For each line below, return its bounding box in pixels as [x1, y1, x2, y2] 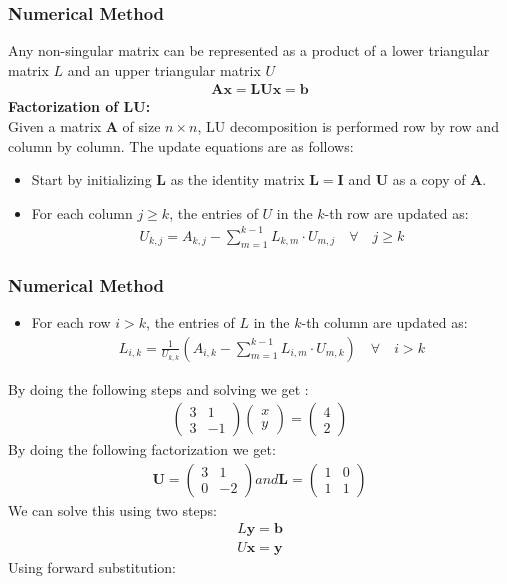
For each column [31, 202, 133, 223]
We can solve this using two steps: [8, 499, 217, 520]
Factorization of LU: [8, 96, 151, 117]
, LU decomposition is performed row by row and [197, 116, 499, 137]
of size [122, 116, 161, 137]
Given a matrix [8, 116, 102, 137]
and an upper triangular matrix [67, 59, 261, 80]
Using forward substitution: [8, 557, 176, 578]
